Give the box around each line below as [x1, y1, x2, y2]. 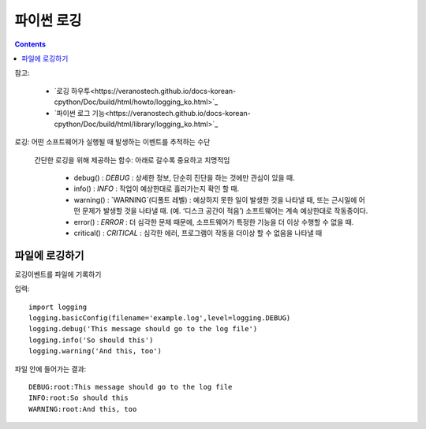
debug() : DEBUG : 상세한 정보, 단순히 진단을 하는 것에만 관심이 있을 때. [73, 173, 295, 183]
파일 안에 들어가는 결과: [14, 364, 87, 374]
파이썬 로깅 [14, 12, 82, 29]
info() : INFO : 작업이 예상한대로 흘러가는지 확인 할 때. [73, 184, 240, 193]
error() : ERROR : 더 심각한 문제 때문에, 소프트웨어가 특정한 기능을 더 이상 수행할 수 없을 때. [73, 217, 354, 226]
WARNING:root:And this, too [28, 405, 137, 413]
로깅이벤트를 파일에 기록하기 [14, 269, 102, 279]
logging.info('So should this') [28, 335, 154, 345]
